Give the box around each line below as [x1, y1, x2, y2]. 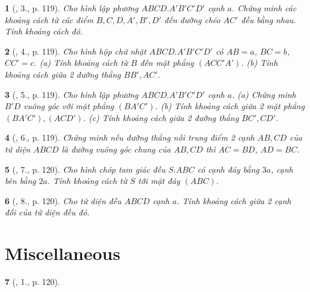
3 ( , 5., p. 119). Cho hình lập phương [5, 88, 139, 100]
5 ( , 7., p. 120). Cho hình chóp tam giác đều [5, 163, 165, 175]
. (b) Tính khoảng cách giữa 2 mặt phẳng [155, 100, 305, 112]
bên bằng [5, 174, 36, 187]
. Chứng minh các [231, 2, 297, 14]
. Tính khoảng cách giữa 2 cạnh [177, 194, 292, 207]
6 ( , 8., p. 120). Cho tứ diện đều [5, 194, 121, 207]
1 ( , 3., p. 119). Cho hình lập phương [5, 2, 139, 14]
